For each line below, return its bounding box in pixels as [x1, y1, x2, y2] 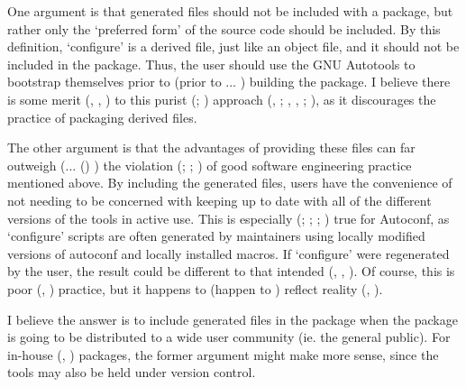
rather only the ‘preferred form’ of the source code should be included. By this [7, 19, 441, 38]
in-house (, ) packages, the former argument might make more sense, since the [7, 345, 439, 364]
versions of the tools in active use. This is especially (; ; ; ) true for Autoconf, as [7, 208, 450, 227]
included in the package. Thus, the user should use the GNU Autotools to [7, 54, 416, 73]
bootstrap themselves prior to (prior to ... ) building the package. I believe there [7, 72, 451, 91]
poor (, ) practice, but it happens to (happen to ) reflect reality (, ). [7, 279, 383, 298]
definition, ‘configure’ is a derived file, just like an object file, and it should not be [7, 37, 460, 56]
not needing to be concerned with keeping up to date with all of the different [7, 190, 432, 209]
